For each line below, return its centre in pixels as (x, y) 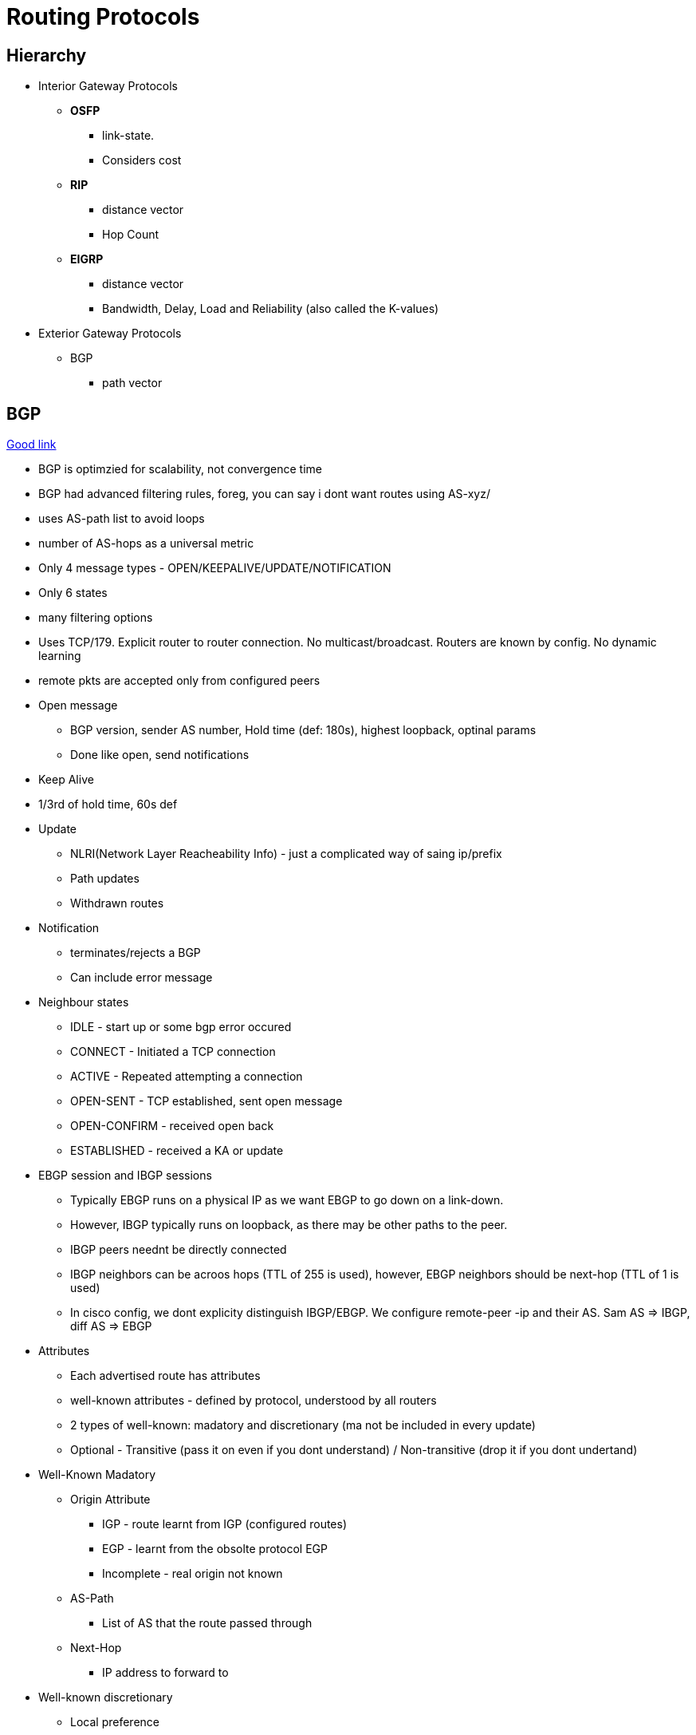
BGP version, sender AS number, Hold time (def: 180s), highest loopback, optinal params (303, 730)
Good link (31, 445)
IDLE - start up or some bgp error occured (181, 1027)
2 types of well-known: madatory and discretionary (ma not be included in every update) (303, 1425)
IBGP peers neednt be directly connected (179, 1250)
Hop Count (131, 235)
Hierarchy (47, 55)
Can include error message (142, 978)
